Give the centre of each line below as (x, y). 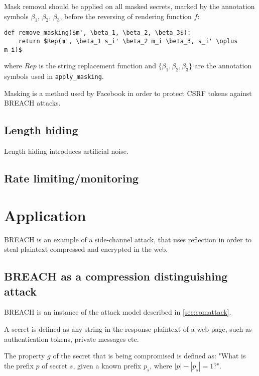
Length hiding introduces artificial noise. (66, 151)
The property (25, 356)
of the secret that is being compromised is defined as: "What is (149, 356)
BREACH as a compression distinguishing (116, 276)
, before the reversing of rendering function (126, 16)
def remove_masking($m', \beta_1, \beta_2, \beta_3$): (98, 33)
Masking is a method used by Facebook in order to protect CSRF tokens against (128, 93)
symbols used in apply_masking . (54, 76)
